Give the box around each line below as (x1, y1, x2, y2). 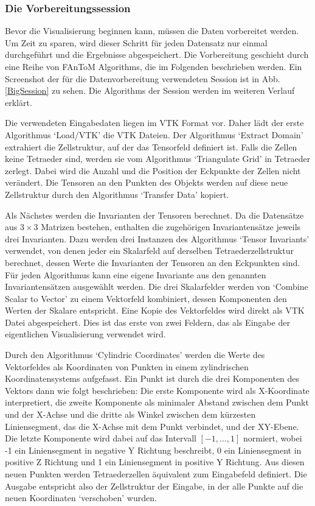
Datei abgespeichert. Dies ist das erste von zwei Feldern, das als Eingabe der (5, 315, 290, 328)
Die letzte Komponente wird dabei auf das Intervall (5, 432, 196, 445)
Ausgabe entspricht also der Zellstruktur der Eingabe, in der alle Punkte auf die (5, 479, 303, 492)
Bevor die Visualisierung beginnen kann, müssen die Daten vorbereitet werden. (5, 24, 299, 37)
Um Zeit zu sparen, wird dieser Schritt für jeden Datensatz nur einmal (5, 36, 268, 49)
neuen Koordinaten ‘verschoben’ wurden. (5, 491, 157, 504)
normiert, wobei (243, 432, 302, 445)
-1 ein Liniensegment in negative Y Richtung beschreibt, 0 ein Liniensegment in (5, 443, 302, 456)
